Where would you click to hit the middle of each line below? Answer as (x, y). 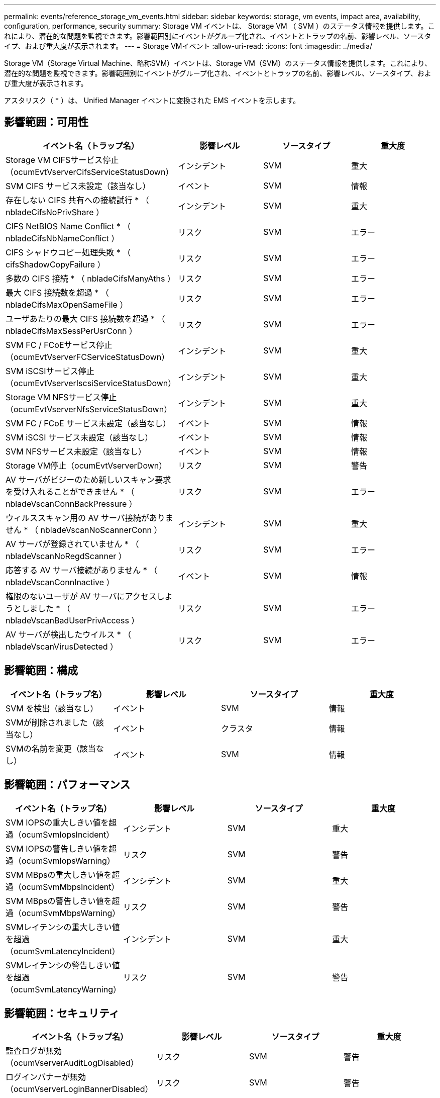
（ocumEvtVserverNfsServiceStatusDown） (89, 409)
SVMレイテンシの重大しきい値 (63, 927)
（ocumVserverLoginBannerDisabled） (79, 1089)
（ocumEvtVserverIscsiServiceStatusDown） (91, 383)
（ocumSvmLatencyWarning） (64, 989)
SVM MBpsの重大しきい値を (59, 875)
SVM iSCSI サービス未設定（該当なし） (79, 437)
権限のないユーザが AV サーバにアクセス (81, 596)
